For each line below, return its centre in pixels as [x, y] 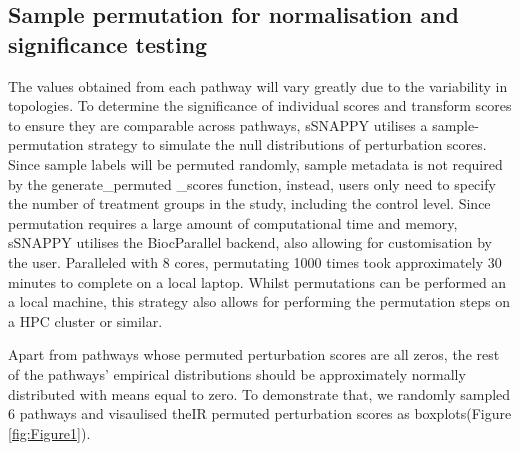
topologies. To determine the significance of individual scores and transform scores [260, 105]
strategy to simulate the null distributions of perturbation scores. [287, 144]
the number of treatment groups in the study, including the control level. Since [249, 203]
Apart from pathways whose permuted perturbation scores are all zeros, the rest [254, 354]
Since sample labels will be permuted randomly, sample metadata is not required [255, 163]
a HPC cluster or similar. [85, 320]
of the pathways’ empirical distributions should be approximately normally [237, 373]
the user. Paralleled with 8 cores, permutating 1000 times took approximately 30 [255, 261]
